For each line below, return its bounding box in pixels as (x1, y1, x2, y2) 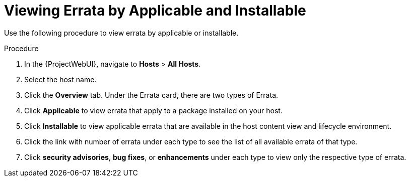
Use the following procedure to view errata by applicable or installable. (4, 28, 239, 37)
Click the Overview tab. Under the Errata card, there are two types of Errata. (24, 90, 279, 99)
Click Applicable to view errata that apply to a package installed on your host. (24, 106, 283, 115)
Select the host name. (24, 75, 97, 84)
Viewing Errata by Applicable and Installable (4, 2, 306, 19)
